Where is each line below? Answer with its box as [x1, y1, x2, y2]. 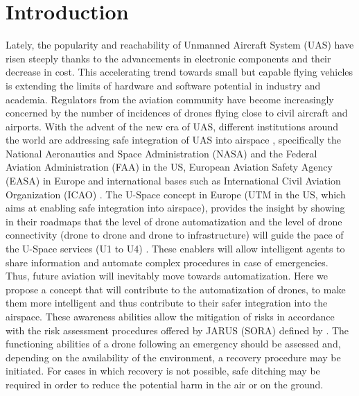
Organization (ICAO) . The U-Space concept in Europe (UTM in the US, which [6, 187, 346, 201]
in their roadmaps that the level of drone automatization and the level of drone [6, 214, 342, 228]
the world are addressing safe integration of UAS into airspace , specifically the [6, 132, 341, 147]
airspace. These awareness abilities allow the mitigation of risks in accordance [6, 309, 335, 323]
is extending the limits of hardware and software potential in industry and [6, 78, 321, 92]
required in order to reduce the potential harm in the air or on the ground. [6, 377, 324, 391]
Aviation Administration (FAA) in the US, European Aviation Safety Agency [6, 160, 333, 174]
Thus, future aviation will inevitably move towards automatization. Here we [6, 268, 328, 283]
